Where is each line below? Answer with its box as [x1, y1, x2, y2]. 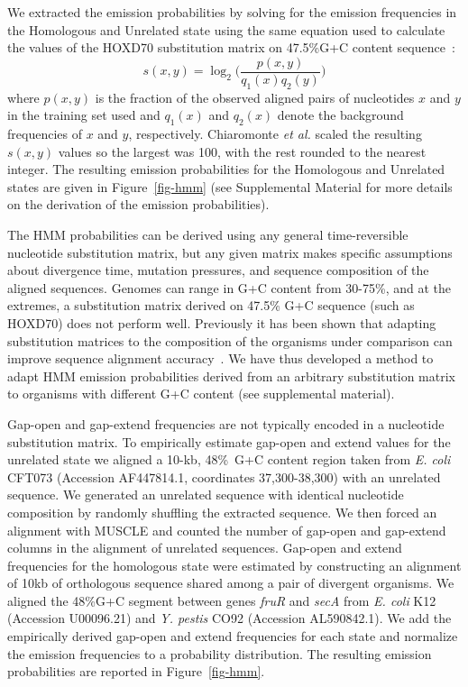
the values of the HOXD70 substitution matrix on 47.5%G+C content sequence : [7, 38, 455, 57]
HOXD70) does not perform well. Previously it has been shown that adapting [7, 313, 436, 332]
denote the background [277, 105, 404, 124]
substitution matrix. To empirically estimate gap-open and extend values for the [7, 432, 451, 451]
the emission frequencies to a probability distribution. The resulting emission [7, 644, 432, 663]
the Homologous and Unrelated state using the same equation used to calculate [7, 20, 445, 39]
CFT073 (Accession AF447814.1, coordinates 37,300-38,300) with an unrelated [7, 467, 441, 486]
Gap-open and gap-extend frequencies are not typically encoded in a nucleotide [7, 414, 445, 433]
